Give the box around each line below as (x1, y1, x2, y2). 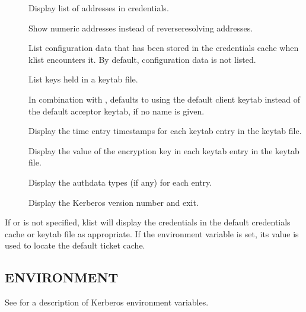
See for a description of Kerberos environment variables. (5, 296, 209, 308)
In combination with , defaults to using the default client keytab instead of (28, 93, 300, 105)
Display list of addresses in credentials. (28, 2, 169, 14)
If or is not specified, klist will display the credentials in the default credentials (5, 216, 291, 228)
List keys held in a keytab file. (28, 73, 138, 85)
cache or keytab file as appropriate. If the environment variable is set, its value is (5, 227, 299, 240)
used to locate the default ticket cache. (5, 239, 145, 251)
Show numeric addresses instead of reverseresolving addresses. (28, 21, 253, 34)
